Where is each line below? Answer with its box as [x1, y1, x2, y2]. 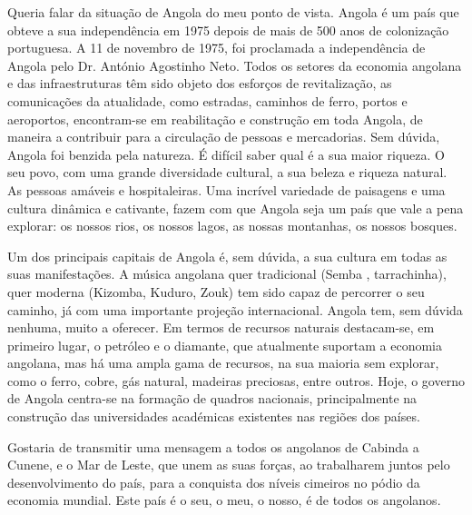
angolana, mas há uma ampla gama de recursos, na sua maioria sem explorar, [7, 353, 439, 372]
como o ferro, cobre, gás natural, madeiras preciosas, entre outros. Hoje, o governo [7, 371, 465, 390]
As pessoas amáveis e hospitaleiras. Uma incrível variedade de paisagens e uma [7, 180, 446, 199]
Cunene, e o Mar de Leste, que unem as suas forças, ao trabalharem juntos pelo [7, 455, 450, 474]
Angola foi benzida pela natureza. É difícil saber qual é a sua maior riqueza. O [7, 144, 445, 163]
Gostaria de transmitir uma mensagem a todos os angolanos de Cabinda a [7, 437, 419, 456]
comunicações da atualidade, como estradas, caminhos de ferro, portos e [7, 91, 408, 110]
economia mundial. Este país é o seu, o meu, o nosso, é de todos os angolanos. [7, 490, 441, 510]
